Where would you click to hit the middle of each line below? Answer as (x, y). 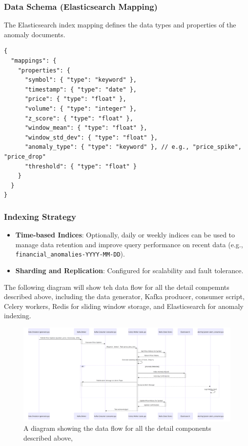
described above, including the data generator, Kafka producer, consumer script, (124, 296)
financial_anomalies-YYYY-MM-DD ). (70, 254)
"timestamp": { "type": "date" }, (81, 89)
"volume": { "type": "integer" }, (81, 108)
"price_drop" (25, 156)
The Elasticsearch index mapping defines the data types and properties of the (120, 25)
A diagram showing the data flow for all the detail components (117, 428)
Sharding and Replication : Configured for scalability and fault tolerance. (129, 270)
